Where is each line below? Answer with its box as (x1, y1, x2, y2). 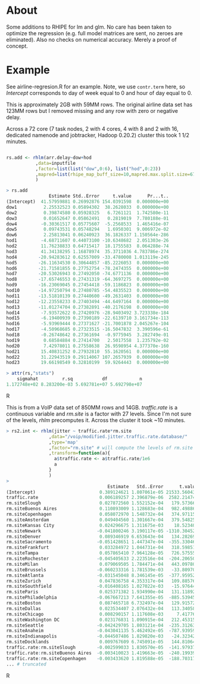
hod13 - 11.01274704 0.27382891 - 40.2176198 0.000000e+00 (6, 304, 169, 310)
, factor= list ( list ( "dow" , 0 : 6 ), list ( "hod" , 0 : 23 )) (35, 165, 161, 172)
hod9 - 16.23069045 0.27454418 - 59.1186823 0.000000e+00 (6, 282, 169, 288)
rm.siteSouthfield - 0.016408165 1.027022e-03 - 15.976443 (6, 583, 198, 590)
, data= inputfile (35, 160, 76, 166)
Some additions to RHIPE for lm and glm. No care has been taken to (6, 23, 171, 30)
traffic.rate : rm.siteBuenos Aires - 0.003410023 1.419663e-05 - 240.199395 (6, 650, 198, 656)
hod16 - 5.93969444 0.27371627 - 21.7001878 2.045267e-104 (6, 321, 169, 327)
